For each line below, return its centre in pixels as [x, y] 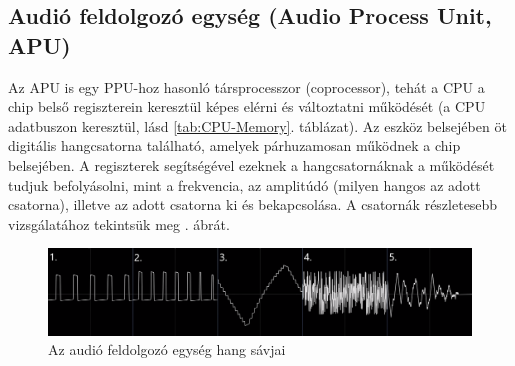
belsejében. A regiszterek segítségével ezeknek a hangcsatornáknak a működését [251, 164]
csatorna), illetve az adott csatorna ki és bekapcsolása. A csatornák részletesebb [253, 204]
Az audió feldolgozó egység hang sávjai [167, 349]
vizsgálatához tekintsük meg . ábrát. [119, 223]
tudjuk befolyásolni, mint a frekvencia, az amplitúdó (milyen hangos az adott [244, 184]
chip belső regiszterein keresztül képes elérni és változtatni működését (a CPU [247, 106]
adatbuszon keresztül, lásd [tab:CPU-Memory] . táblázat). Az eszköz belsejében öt [257, 125]
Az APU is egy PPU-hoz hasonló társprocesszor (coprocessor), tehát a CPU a [246, 86]
